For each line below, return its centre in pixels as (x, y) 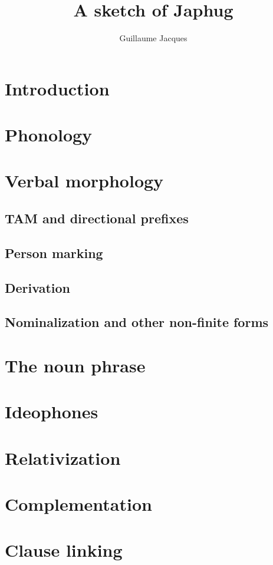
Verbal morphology (84, 181)
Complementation (78, 504)
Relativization (63, 457)
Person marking (54, 252)
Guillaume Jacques (153, 38)
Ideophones (52, 412)
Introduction (57, 88)
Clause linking (64, 550)
